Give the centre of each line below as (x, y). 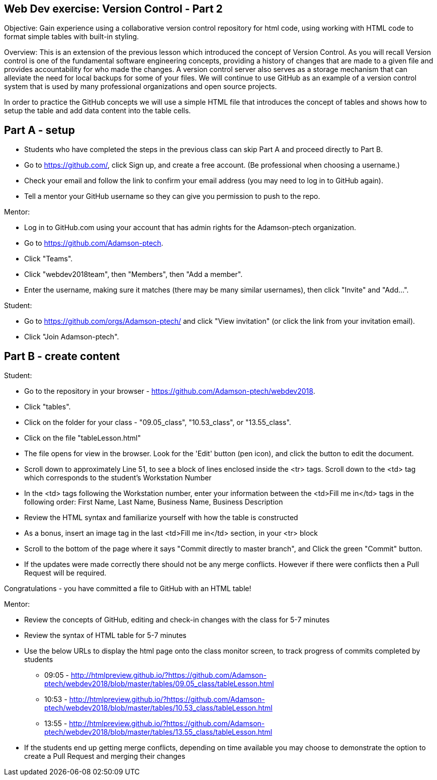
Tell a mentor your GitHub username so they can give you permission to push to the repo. (172, 196)
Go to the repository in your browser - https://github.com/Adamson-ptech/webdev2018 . (170, 391)
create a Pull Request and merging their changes (105, 756)
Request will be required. (65, 573)
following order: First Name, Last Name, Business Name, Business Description (154, 502)
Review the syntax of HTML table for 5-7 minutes (105, 635)
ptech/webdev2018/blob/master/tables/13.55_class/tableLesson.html (158, 732)
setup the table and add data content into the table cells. (98, 111)
